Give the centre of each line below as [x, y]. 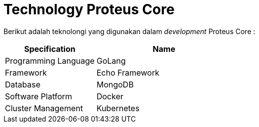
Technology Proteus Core [89, 9]
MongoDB [115, 84]
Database [23, 84]
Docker [110, 96]
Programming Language [50, 61]
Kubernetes [118, 108]
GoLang [111, 61]
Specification [50, 49]
